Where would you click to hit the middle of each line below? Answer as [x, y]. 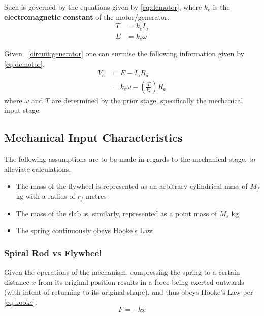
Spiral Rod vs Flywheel [53, 253]
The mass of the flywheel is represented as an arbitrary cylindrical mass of [132, 186]
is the [221, 7]
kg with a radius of [45, 196]
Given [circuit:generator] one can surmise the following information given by [124, 54]
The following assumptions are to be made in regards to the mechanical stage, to [130, 159]
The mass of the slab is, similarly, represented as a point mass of [117, 213]
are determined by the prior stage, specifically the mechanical [147, 100]
